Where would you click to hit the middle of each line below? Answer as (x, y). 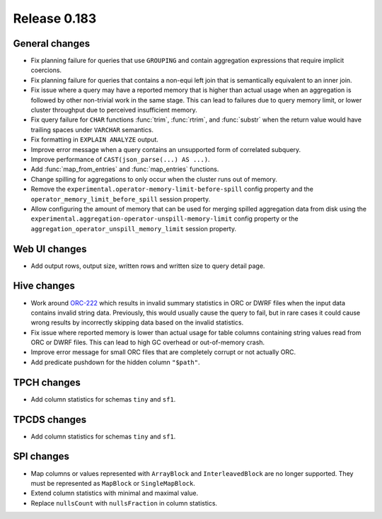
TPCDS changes (50, 420)
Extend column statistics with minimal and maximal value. (114, 493)
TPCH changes (47, 382)
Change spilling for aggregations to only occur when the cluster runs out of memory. (154, 179)
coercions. (46, 70)
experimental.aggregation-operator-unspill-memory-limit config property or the (164, 218)
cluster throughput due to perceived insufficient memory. (114, 110)
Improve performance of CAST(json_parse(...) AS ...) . (120, 159)
